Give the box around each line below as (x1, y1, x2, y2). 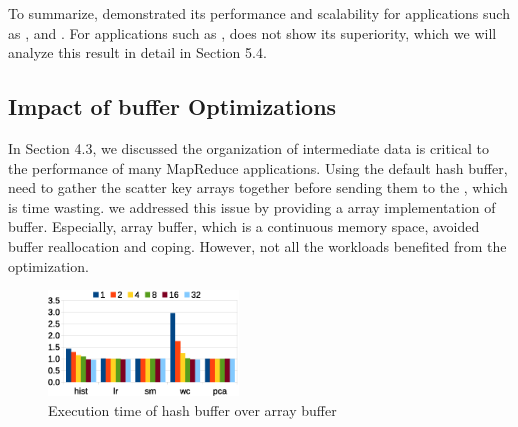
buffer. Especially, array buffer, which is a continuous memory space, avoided (8, 216, 480, 237)
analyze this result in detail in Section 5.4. (8, 42, 267, 63)
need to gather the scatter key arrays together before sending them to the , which (8, 177, 508, 198)
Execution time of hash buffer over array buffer (48, 399, 337, 420)
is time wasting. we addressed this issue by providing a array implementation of (8, 196, 496, 217)
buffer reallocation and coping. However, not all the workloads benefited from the (8, 235, 507, 256)
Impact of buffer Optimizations (8, 91, 337, 122)
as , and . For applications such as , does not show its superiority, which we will (8, 22, 497, 43)
